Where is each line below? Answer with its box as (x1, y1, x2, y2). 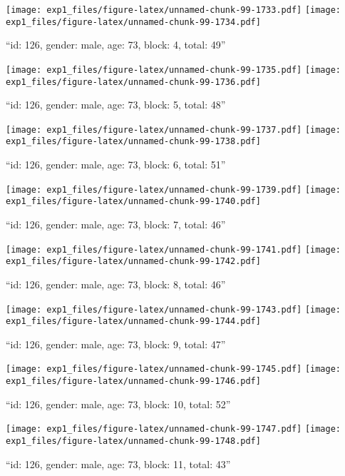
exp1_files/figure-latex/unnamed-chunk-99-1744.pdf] (6, 316, 261, 327)
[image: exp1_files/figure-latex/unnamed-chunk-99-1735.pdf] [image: (6, 64, 341, 75)
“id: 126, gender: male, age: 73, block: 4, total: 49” (6, 37, 226, 52)
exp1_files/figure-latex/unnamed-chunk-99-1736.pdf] (6, 76, 261, 87)
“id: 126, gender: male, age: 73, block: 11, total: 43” (6, 456, 231, 471)
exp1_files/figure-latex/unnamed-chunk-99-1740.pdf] (6, 196, 261, 207)
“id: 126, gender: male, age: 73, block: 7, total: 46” (6, 217, 226, 232)
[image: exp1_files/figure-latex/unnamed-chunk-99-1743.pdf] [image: (6, 304, 341, 315)
